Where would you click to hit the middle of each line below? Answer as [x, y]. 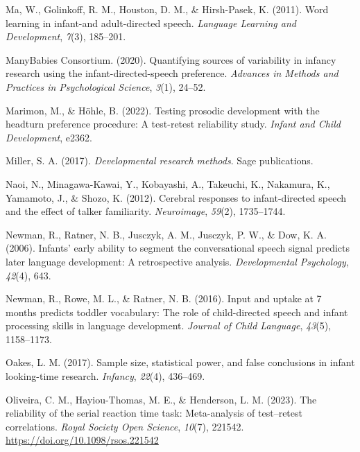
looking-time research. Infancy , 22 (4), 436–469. [105, 376]
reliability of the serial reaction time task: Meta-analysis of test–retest [154, 413]
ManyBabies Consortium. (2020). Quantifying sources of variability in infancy [171, 59]
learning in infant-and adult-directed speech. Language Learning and [151, 23]
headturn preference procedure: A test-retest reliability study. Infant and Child [173, 124]
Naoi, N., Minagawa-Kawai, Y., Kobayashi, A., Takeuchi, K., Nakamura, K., [168, 183]
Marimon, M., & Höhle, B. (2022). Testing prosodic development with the [163, 110]
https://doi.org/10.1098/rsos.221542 [82, 440]
